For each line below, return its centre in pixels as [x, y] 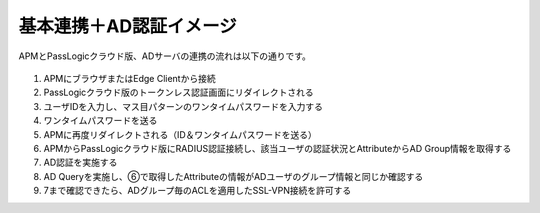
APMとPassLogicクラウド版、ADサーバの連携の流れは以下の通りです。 [165, 56]
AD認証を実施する [80, 162]
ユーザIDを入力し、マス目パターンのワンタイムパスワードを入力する [183, 106]
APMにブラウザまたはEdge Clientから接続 [129, 78]
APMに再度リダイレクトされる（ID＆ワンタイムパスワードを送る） [180, 134]
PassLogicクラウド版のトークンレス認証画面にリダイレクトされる [178, 92]
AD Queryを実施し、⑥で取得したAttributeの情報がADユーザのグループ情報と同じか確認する [233, 176]
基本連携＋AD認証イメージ [127, 26]
